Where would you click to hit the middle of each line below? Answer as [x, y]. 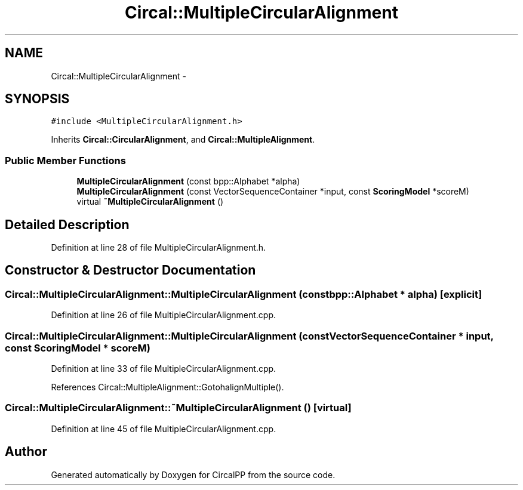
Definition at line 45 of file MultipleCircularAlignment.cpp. [164, 429]
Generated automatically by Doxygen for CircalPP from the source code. [193, 474]
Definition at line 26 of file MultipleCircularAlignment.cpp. [164, 315]
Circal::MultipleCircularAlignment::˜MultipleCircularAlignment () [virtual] [178, 408]
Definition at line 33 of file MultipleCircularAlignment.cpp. [164, 369]
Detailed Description [67, 224]
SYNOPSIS [37, 99]
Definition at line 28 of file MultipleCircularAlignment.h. [159, 248]
